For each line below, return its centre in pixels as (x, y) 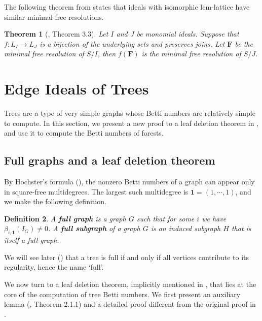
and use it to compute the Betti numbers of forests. (84, 133)
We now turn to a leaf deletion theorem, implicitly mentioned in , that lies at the (130, 284)
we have (214, 218)
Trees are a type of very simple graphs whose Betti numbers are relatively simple (130, 113)
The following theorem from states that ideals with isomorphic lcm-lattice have (127, 7)
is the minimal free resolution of (191, 54)
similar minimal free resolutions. (54, 17)
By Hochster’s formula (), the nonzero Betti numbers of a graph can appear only (129, 182)
